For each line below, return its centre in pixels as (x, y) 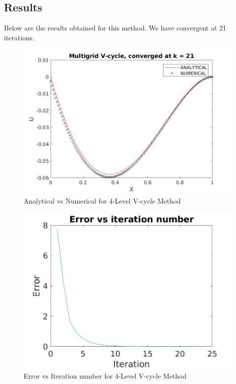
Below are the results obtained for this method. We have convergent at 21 (115, 28)
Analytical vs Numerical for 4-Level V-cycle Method (102, 200)
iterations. (19, 37)
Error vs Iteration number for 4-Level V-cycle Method (105, 376)
